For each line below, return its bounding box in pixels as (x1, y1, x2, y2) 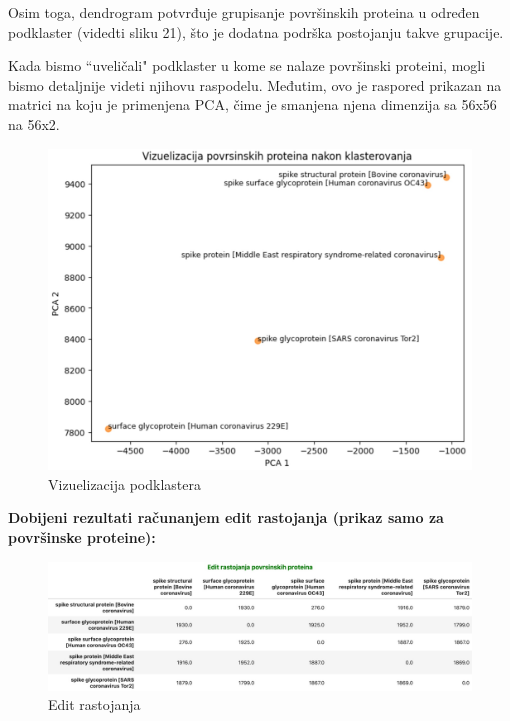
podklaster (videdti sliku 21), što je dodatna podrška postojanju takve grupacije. (8, 21, 504, 42)
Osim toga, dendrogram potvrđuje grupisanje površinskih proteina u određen (8, 2, 480, 22)
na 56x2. (8, 113, 60, 134)
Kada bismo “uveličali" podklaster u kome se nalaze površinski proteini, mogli (8, 55, 486, 76)
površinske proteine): (8, 527, 156, 548)
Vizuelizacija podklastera (48, 473, 201, 494)
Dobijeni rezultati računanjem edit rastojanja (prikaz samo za (8, 507, 444, 528)
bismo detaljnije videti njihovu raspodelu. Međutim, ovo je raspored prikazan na (8, 74, 502, 95)
